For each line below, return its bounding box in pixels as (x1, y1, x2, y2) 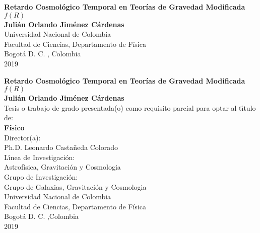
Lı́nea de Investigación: (4, 151, 75, 162)
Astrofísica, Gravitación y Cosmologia (4, 162, 121, 172)
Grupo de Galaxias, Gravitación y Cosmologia (4, 181, 147, 192)
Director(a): (4, 132, 41, 142)
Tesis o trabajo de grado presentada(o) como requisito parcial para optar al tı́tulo (4, 102, 256, 113)
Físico (4, 122, 25, 132)
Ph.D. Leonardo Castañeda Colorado (4, 142, 118, 152)
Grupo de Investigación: (4, 171, 78, 182)
